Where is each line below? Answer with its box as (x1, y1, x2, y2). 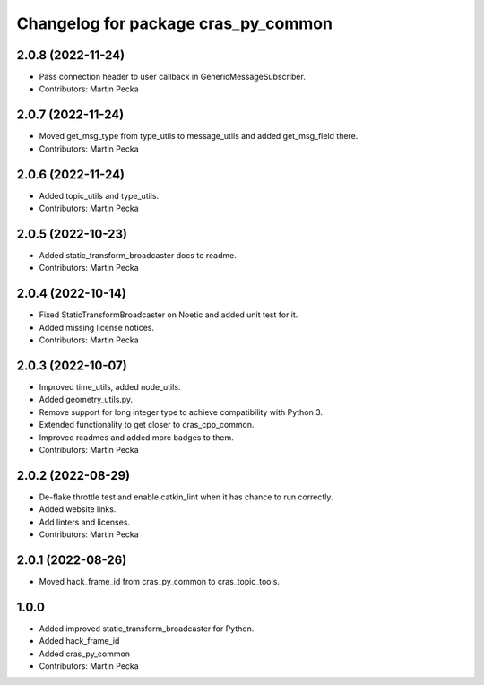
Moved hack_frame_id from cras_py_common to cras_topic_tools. (39, 576, 280, 586)
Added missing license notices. (39, 322, 155, 333)
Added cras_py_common (39, 648, 130, 659)
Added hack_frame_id (39, 636, 120, 646)
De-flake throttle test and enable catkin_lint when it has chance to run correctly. (39, 491, 333, 502)
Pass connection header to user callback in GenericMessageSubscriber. (39, 72, 307, 82)
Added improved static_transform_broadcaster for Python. (39, 623, 255, 634)
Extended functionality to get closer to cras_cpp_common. (39, 420, 255, 430)
